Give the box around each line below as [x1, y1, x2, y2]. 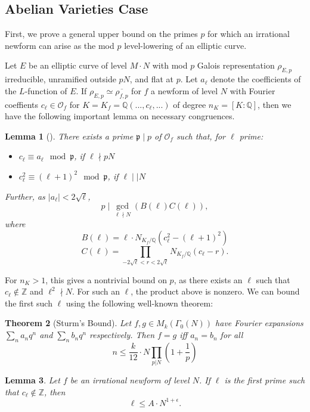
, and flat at [129, 73, 173, 85]
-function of [24, 84, 67, 97]
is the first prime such [224, 374, 305, 386]
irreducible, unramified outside [5, 73, 116, 85]
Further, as [5, 190, 45, 202]
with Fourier [230, 84, 275, 97]
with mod [152, 59, 188, 72]
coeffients [5, 98, 39, 110]
